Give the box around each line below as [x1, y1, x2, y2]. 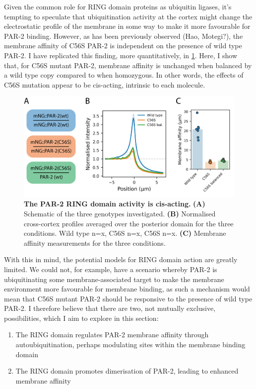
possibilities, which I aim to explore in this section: [4, 312, 159, 323]
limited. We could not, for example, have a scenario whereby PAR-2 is [4, 264, 217, 274]
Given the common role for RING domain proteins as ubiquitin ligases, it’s [4, 1, 232, 11]
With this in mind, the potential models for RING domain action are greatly [4, 254, 238, 265]
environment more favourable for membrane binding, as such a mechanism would [4, 284, 250, 294]
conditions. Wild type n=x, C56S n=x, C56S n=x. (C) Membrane [24, 228, 226, 238]
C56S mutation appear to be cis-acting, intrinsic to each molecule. [4, 79, 205, 90]
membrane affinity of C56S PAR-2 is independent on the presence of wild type [4, 40, 242, 51]
